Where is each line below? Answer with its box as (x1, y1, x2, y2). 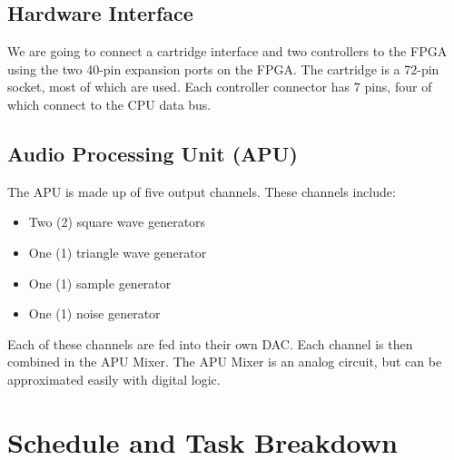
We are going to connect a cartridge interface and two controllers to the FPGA (7, 42, 448, 61)
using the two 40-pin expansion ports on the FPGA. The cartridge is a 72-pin (7, 59, 439, 78)
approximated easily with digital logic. (7, 369, 221, 388)
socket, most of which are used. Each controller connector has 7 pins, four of (7, 77, 432, 96)
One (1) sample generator (28, 273, 172, 292)
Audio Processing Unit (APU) (7, 139, 298, 167)
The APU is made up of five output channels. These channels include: (7, 181, 396, 201)
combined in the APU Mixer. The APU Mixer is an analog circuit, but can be (7, 352, 442, 371)
